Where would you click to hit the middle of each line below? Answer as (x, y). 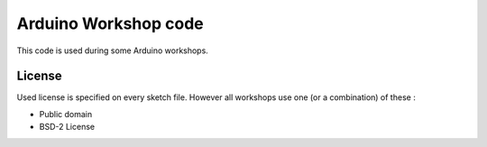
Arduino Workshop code (110, 23)
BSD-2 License (67, 127)
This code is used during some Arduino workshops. (113, 51)
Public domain (66, 114)
